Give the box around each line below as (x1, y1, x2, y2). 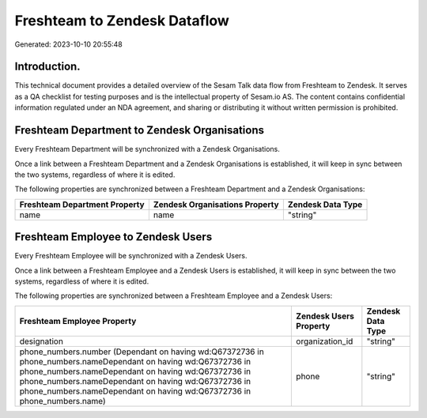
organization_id (296, 336, 353, 347)
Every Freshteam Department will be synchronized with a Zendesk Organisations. (14, 145, 281, 154)
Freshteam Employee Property (19, 315, 137, 326)
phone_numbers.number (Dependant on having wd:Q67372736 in (19, 346, 264, 357)
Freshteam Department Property (19, 198, 145, 209)
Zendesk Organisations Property (153, 198, 280, 209)
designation (19, 336, 63, 347)
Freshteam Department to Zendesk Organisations (14, 123, 265, 137)
